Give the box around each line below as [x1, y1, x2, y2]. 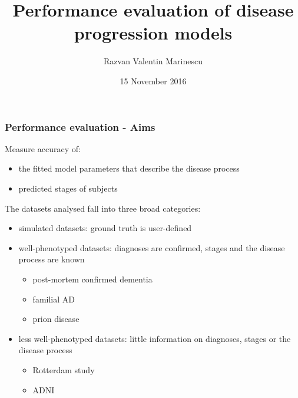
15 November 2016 [120, 74, 187, 87]
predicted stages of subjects [18, 182, 118, 194]
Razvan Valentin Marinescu [104, 55, 203, 67]
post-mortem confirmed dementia [32, 272, 153, 285]
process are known [18, 253, 85, 265]
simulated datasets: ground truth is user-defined [18, 222, 192, 234]
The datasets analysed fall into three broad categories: [5, 202, 201, 214]
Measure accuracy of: [5, 142, 81, 154]
